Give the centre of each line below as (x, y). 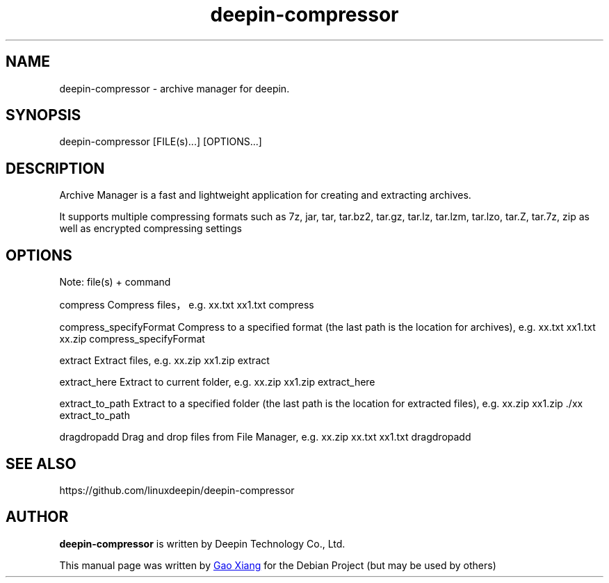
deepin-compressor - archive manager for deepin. (174, 88)
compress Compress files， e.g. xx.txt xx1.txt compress (187, 305)
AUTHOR (37, 517)
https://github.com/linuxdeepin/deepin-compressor (177, 490)
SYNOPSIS (43, 115)
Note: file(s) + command (115, 282)
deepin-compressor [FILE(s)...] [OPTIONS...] (161, 142)
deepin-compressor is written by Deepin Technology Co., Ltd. (202, 543)
